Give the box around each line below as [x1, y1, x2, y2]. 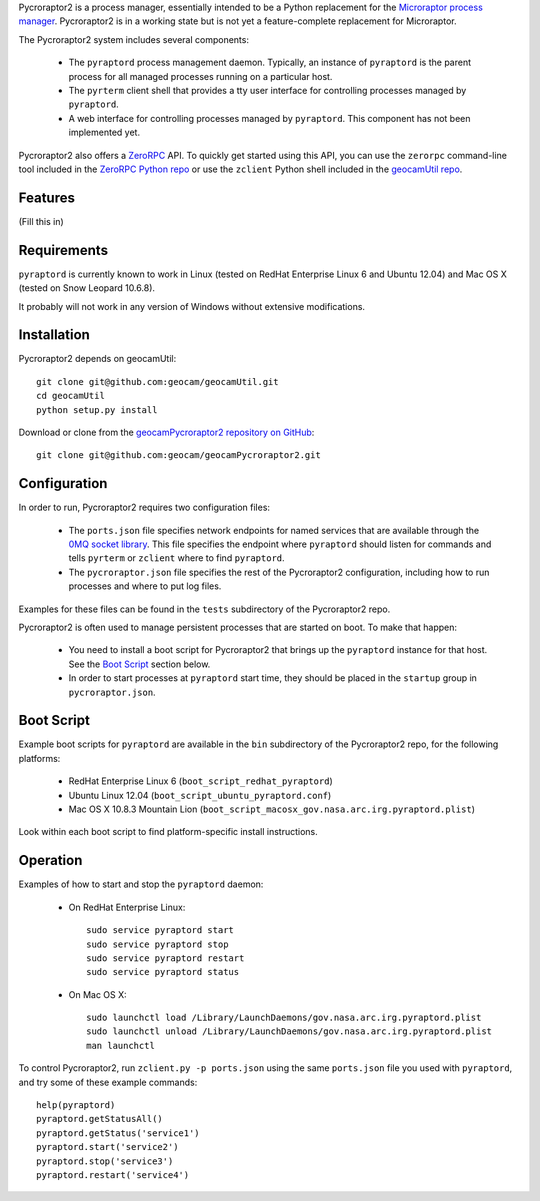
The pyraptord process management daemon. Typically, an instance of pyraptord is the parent [68, 56, 472, 69]
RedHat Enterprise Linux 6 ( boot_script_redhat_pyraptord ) [68, 775, 334, 787]
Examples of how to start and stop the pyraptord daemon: [18, 878, 264, 890]
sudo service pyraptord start [86, 925, 235, 936]
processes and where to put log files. [68, 580, 222, 592]
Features [18, 189, 75, 206]
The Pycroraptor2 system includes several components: [18, 33, 250, 45]
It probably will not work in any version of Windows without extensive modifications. [18, 300, 365, 312]
